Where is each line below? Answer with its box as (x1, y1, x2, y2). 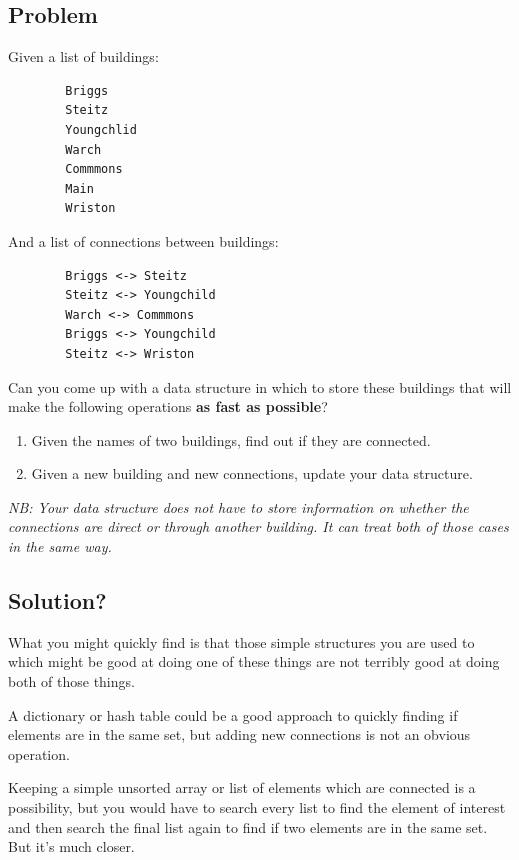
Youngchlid (65, 122, 137, 137)
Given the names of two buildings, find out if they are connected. (31, 429, 431, 450)
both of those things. (8, 671, 135, 692)
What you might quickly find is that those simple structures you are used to (8, 631, 475, 652)
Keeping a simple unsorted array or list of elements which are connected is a (8, 777, 476, 798)
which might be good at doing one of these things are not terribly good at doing (8, 651, 500, 672)
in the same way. (8, 536, 112, 557)
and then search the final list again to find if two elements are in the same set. (8, 816, 488, 837)
